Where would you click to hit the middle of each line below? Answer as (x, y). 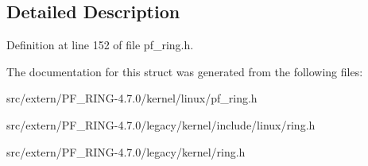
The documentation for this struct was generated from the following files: (185, 71)
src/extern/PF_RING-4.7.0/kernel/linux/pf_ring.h (132, 98)
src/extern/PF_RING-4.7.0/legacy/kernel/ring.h (126, 151)
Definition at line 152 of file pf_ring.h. (100, 45)
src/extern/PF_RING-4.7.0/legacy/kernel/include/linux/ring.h (161, 124)
